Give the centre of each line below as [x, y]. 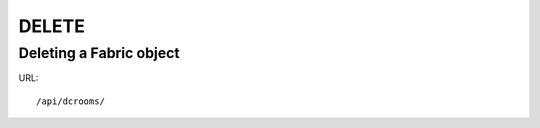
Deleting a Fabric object [99, 53]
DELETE [51, 26]
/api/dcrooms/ [70, 101]
